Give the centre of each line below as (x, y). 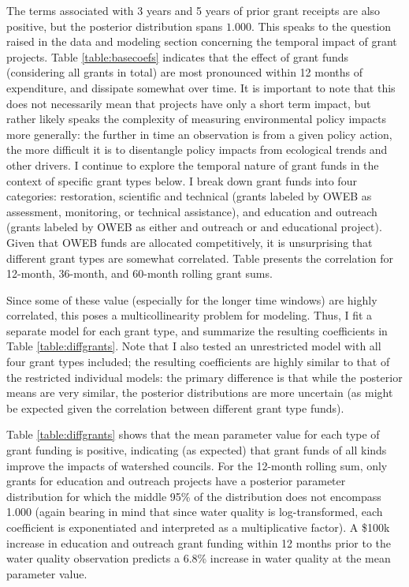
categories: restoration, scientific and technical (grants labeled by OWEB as (189, 196)
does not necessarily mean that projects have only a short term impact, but (189, 103)
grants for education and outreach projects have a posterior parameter (176, 481)
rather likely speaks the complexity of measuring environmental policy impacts (196, 119)
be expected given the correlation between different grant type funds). (175, 408)
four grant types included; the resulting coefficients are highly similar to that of (198, 362)
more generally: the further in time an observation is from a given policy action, (199, 134)
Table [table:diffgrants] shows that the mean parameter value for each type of (193, 434)
